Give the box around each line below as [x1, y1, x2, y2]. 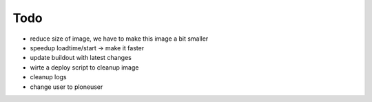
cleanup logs [30, 73, 67, 81]
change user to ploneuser [30, 83, 103, 91]
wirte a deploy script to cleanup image [30, 63, 139, 72]
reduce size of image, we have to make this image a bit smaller [30, 34, 209, 43]
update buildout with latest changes [30, 54, 132, 62]
